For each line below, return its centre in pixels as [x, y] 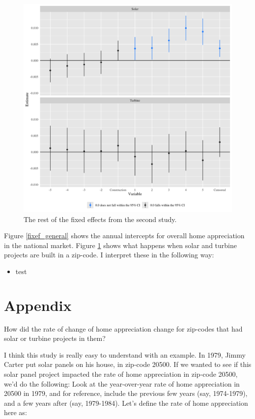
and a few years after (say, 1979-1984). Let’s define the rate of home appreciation [126, 403]
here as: [15, 412]
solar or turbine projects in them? [55, 338]
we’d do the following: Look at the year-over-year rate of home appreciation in [122, 383]
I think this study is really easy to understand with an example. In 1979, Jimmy [125, 354]
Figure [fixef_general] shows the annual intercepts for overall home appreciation [124, 236]
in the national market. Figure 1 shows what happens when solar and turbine [120, 245]
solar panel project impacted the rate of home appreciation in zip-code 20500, [121, 374]
